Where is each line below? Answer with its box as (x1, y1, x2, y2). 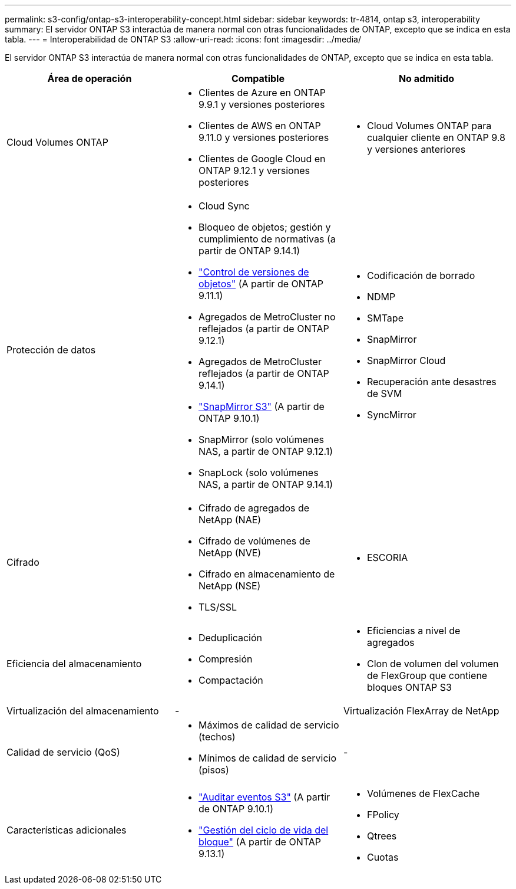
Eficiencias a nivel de (366, 625, 461, 637)
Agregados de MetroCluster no (198, 311, 336, 323)
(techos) (198, 731, 236, 743)
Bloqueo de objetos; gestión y (198, 221, 331, 233)
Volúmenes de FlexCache (366, 788, 480, 799)
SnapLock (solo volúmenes (198, 467, 319, 478)
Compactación (198, 674, 263, 686)
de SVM (366, 388, 402, 399)
